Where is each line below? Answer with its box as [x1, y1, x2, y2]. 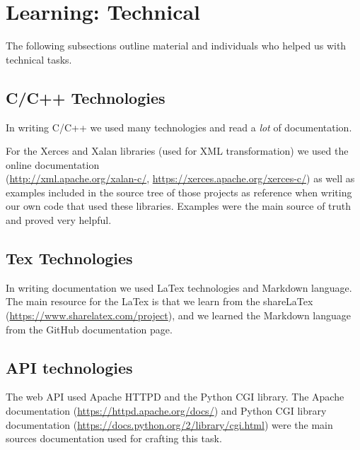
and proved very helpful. [6, 213, 112, 227]
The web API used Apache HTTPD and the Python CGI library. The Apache [6, 389, 344, 404]
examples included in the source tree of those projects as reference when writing [6, 184, 352, 199]
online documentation [6, 157, 100, 172]
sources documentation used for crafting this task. [6, 431, 222, 446]
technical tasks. [6, 52, 72, 66]
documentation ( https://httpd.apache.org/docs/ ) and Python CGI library [6, 403, 327, 418]
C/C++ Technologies [6, 86, 166, 108]
